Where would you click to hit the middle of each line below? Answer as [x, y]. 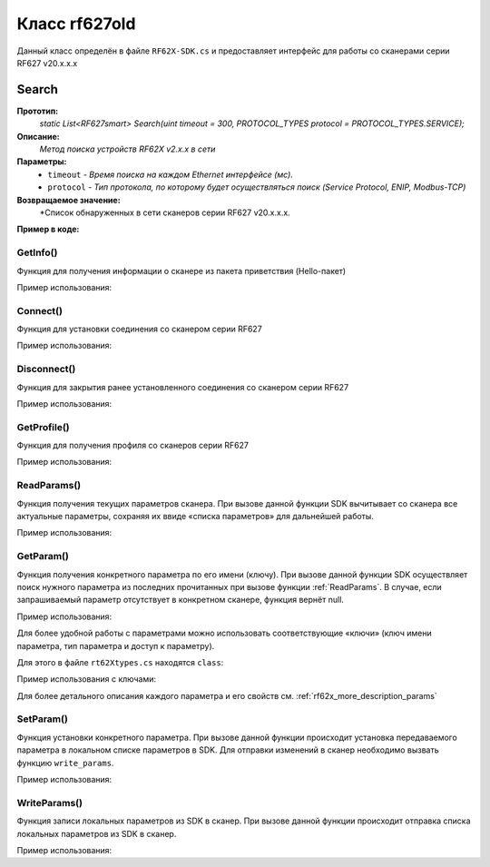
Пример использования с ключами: [87, 679]
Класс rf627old [76, 24]
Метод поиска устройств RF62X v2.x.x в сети [127, 149]
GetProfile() [43, 427]
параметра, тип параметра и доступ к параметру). [116, 645]
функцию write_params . [65, 763]
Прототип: [38, 111]
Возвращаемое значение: [69, 200]
